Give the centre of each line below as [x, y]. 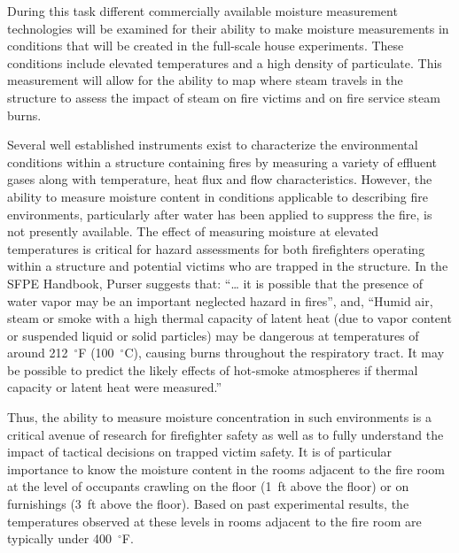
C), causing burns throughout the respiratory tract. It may [284, 353]
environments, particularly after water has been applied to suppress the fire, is [220, 214]
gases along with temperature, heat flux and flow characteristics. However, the [220, 179]
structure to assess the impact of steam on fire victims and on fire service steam [224, 97]
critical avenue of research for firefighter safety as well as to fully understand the [226, 434]
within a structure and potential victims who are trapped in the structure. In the [228, 266]
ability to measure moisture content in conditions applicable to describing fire [218, 196]
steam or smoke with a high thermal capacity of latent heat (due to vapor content [229, 318]
